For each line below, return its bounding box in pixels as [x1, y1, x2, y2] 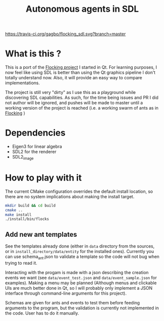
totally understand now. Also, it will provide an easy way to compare [5, 75, 142, 81]
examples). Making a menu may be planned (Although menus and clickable [5, 280, 157, 286]
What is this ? [5, 48, 61, 59]
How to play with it [5, 172, 82, 183]
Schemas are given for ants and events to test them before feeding [5, 299, 140, 305]
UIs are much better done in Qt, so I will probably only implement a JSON [5, 285, 153, 291]
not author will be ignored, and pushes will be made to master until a [5, 100, 143, 106]
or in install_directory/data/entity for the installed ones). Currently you [5, 249, 154, 254]
